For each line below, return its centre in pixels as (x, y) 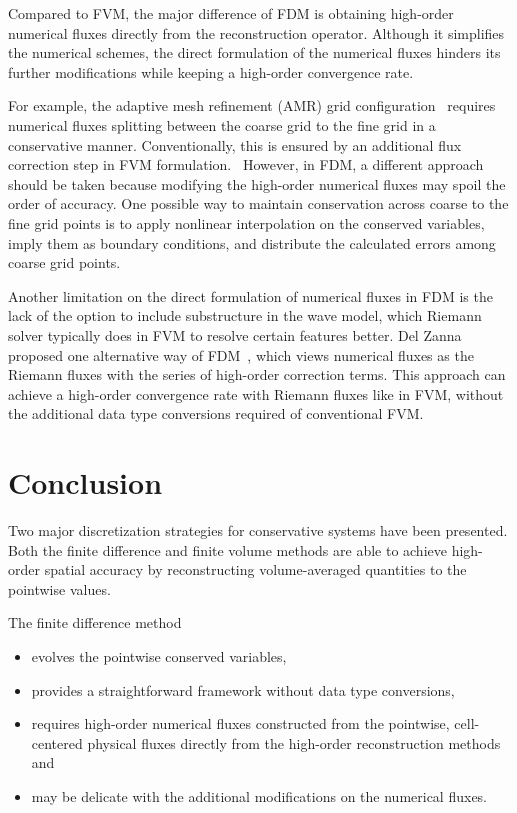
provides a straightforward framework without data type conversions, (243, 689)
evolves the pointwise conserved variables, (159, 655)
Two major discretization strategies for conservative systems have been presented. (258, 530)
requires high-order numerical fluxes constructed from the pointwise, (240, 723)
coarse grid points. (64, 262)
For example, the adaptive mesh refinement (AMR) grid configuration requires (252, 105)
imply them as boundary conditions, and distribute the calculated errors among (252, 242)
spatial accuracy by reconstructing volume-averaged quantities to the (255, 569)
